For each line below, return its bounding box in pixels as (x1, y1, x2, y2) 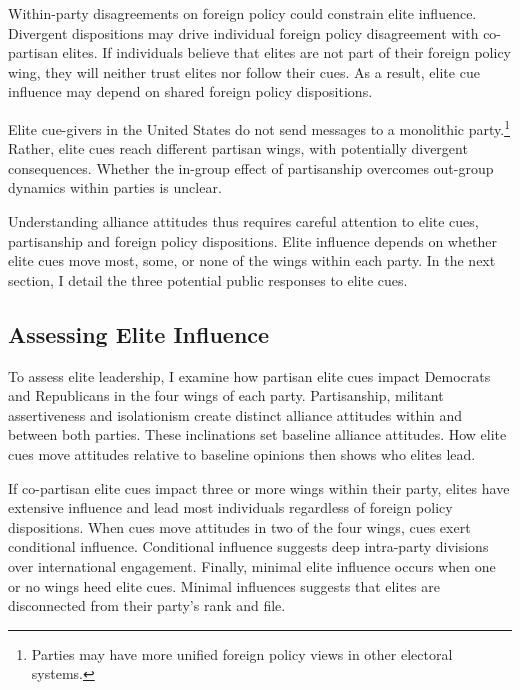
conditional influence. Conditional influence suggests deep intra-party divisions (8, 536, 489, 557)
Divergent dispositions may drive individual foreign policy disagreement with (8, 22, 479, 43)
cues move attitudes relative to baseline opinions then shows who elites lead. (8, 443, 476, 464)
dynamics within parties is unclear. (8, 177, 222, 198)
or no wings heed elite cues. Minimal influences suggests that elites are (8, 575, 440, 596)
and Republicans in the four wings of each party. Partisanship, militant (8, 385, 444, 406)
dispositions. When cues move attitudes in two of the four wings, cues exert (8, 516, 471, 537)
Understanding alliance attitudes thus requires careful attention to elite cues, (8, 211, 479, 231)
